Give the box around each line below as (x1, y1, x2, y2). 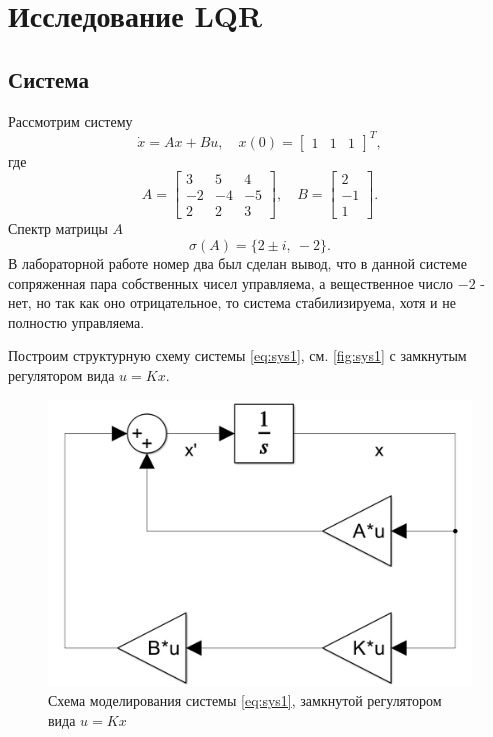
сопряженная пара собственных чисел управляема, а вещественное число (8, 272, 454, 293)
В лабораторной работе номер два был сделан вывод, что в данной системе (8, 252, 467, 273)
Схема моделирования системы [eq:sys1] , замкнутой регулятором (48, 690, 442, 711)
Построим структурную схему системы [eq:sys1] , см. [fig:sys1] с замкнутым (8, 345, 467, 366)
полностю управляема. (8, 311, 145, 332)
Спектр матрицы (8, 218, 108, 239)
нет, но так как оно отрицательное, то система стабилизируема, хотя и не (8, 292, 456, 313)
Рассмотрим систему (8, 110, 133, 131)
